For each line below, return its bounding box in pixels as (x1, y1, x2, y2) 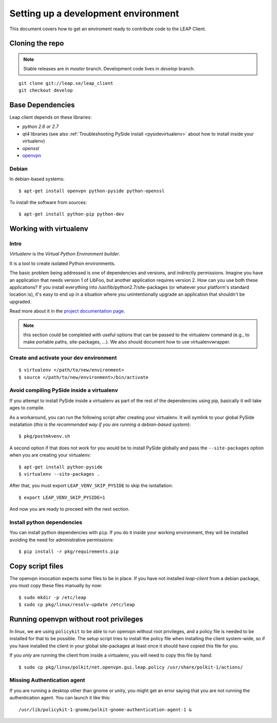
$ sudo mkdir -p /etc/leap (18, 594, 87, 600)
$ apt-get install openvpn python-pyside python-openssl (18, 188, 165, 194)
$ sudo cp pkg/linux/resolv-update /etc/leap (18, 602, 135, 608)
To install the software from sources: (9, 199, 87, 205)
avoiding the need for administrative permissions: (9, 536, 114, 543)
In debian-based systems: (9, 176, 65, 182)
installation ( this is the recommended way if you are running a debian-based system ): (9, 422, 191, 428)
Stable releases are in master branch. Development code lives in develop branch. (23, 66, 195, 72)
